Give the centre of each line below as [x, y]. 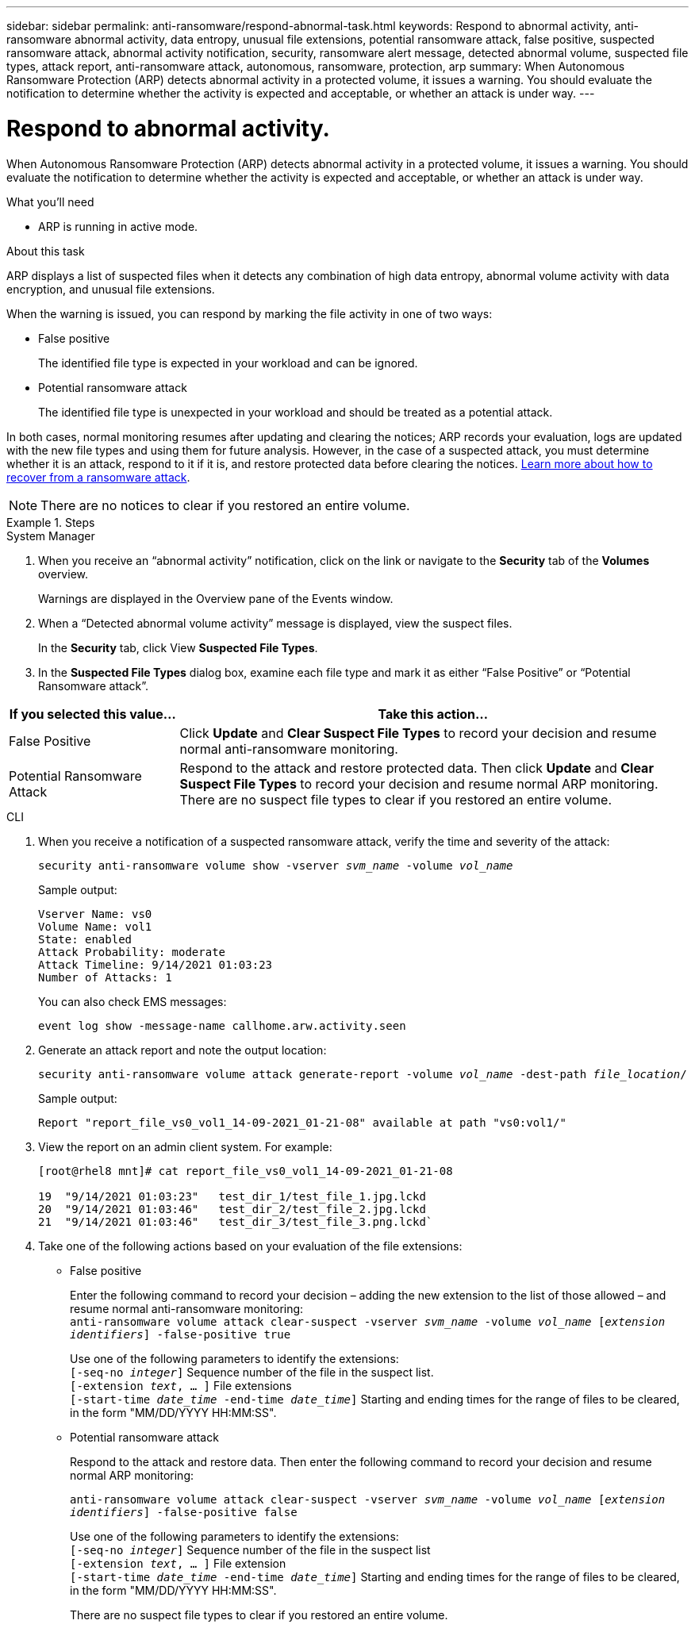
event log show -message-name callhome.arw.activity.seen [222, 1025]
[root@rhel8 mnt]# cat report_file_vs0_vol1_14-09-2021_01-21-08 [246, 1171]
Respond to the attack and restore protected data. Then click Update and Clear [417, 768]
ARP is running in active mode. [118, 226]
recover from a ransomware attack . [98, 477]
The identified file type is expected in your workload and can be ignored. [228, 363]
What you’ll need [50, 202]
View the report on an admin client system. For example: [185, 1146]
